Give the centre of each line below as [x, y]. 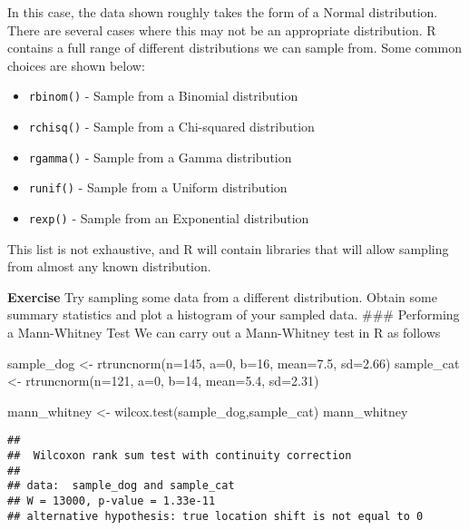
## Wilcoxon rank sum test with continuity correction [180, 456]
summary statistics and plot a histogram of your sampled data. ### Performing [234, 314]
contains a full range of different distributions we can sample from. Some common [234, 48]
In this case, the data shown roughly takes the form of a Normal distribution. [223, 12]
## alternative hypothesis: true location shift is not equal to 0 [215, 516]
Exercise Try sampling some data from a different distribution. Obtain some [222, 296]
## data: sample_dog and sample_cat [121, 486]
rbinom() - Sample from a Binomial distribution [163, 96]
